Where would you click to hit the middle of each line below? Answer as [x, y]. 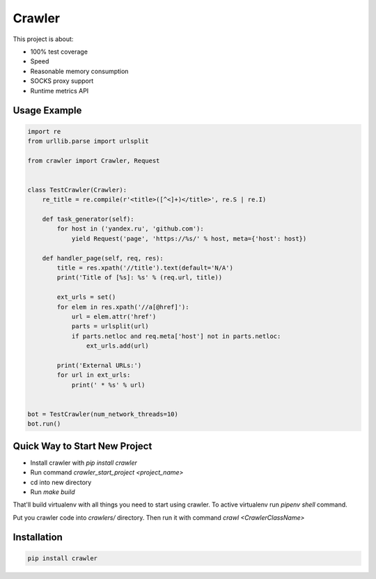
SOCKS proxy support [62, 81]
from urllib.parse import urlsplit [88, 141]
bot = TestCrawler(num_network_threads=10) [103, 414]
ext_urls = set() [86, 297]
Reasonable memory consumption [79, 71]
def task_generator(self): [88, 219]
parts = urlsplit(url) [110, 326]
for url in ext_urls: [94, 375]
